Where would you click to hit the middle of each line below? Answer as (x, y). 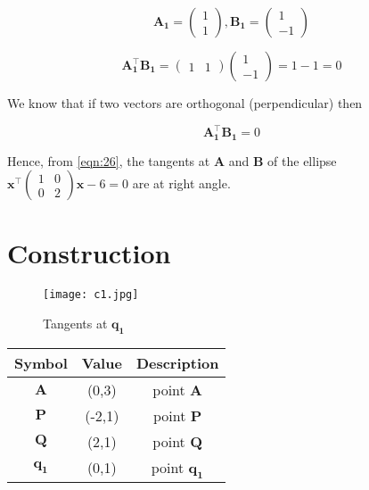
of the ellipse (302, 160)
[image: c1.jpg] (91, 295)
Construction (89, 253)
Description (177, 362)
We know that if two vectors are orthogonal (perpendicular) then (185, 103)
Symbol (41, 362)
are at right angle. (181, 183)
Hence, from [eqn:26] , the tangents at (109, 160)
